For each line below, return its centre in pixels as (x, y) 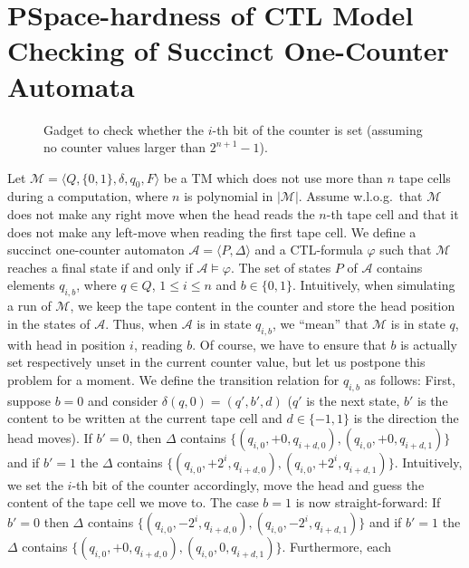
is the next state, (353, 400)
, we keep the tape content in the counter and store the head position (263, 306)
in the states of (49, 323)
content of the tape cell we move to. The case (133, 502)
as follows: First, (410, 379)
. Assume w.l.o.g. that (360, 196)
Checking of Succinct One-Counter (228, 50)
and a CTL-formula (309, 250)
